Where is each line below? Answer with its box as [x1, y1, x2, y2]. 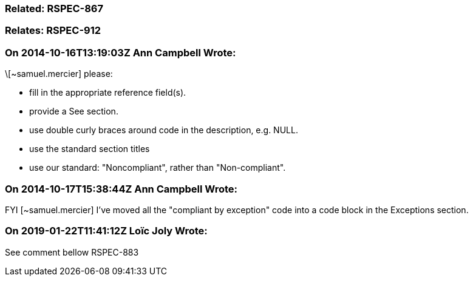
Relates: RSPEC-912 [5, 24, 101, 37]
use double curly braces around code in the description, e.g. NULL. [29, 125, 298, 136]
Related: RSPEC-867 [5, 2, 103, 15]
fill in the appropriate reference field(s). [29, 87, 186, 98]
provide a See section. [29, 106, 118, 117]
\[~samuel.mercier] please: [5, 68, 113, 79]
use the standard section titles [29, 144, 150, 154]
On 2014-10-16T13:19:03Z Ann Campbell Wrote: [5, 46, 236, 59]
